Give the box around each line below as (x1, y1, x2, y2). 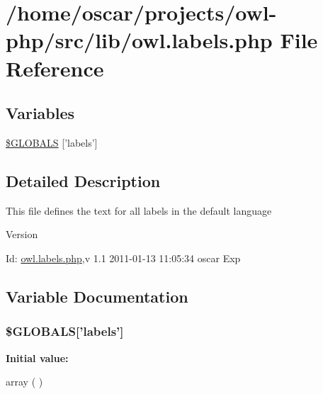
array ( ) (6, 374, 43, 389)
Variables (6, 102, 75, 124)
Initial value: (6, 350, 69, 365)
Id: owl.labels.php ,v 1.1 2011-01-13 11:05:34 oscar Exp (6, 250, 241, 265)
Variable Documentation (6, 285, 188, 307)
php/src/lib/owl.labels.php (6, 26, 273, 55)
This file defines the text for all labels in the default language (6, 203, 272, 218)
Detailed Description (6, 169, 161, 191)
